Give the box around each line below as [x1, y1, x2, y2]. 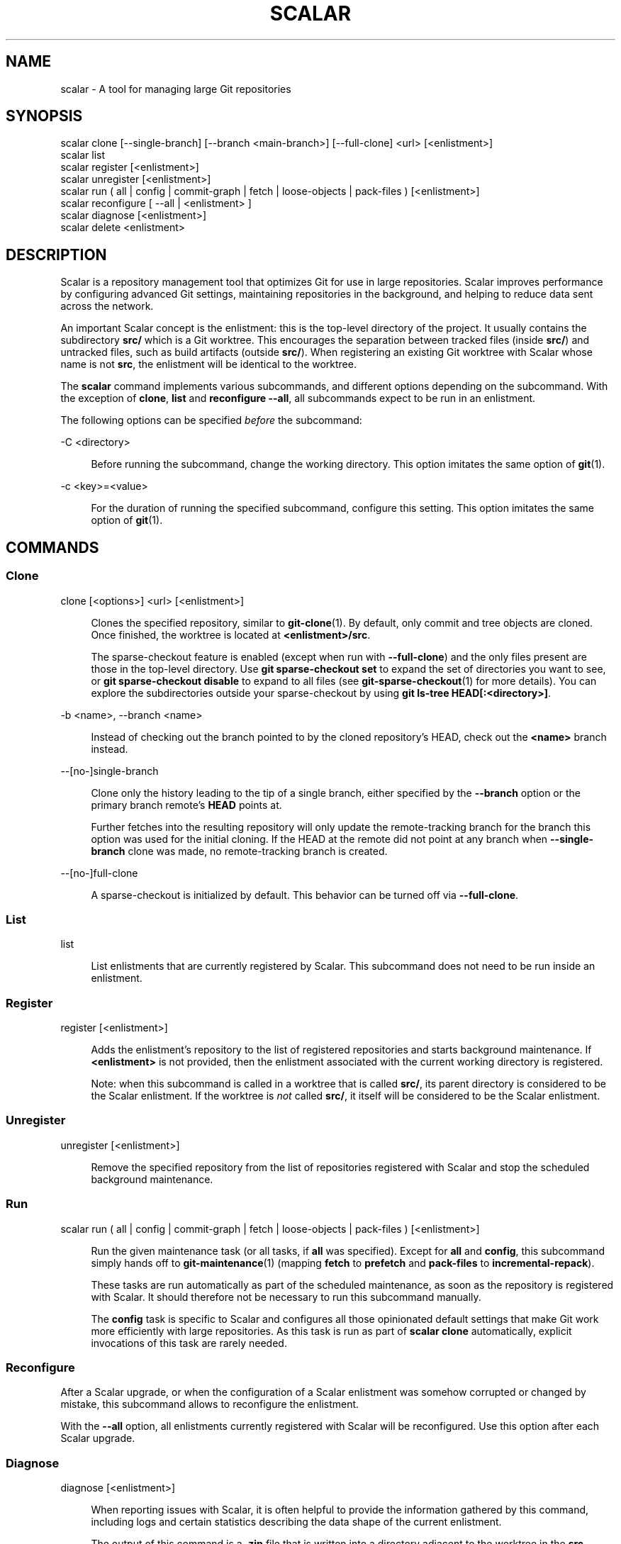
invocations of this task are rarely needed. [91, 1336, 287, 1349]
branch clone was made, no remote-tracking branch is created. [91, 844, 388, 857]
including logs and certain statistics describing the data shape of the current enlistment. [91, 1516, 502, 1528]
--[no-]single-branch [60, 764, 159, 777]
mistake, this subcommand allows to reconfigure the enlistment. [60, 1398, 359, 1411]
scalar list [60, 149, 105, 162]
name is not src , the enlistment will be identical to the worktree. [60, 358, 357, 371]
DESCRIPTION [6, 245, 107, 264]
